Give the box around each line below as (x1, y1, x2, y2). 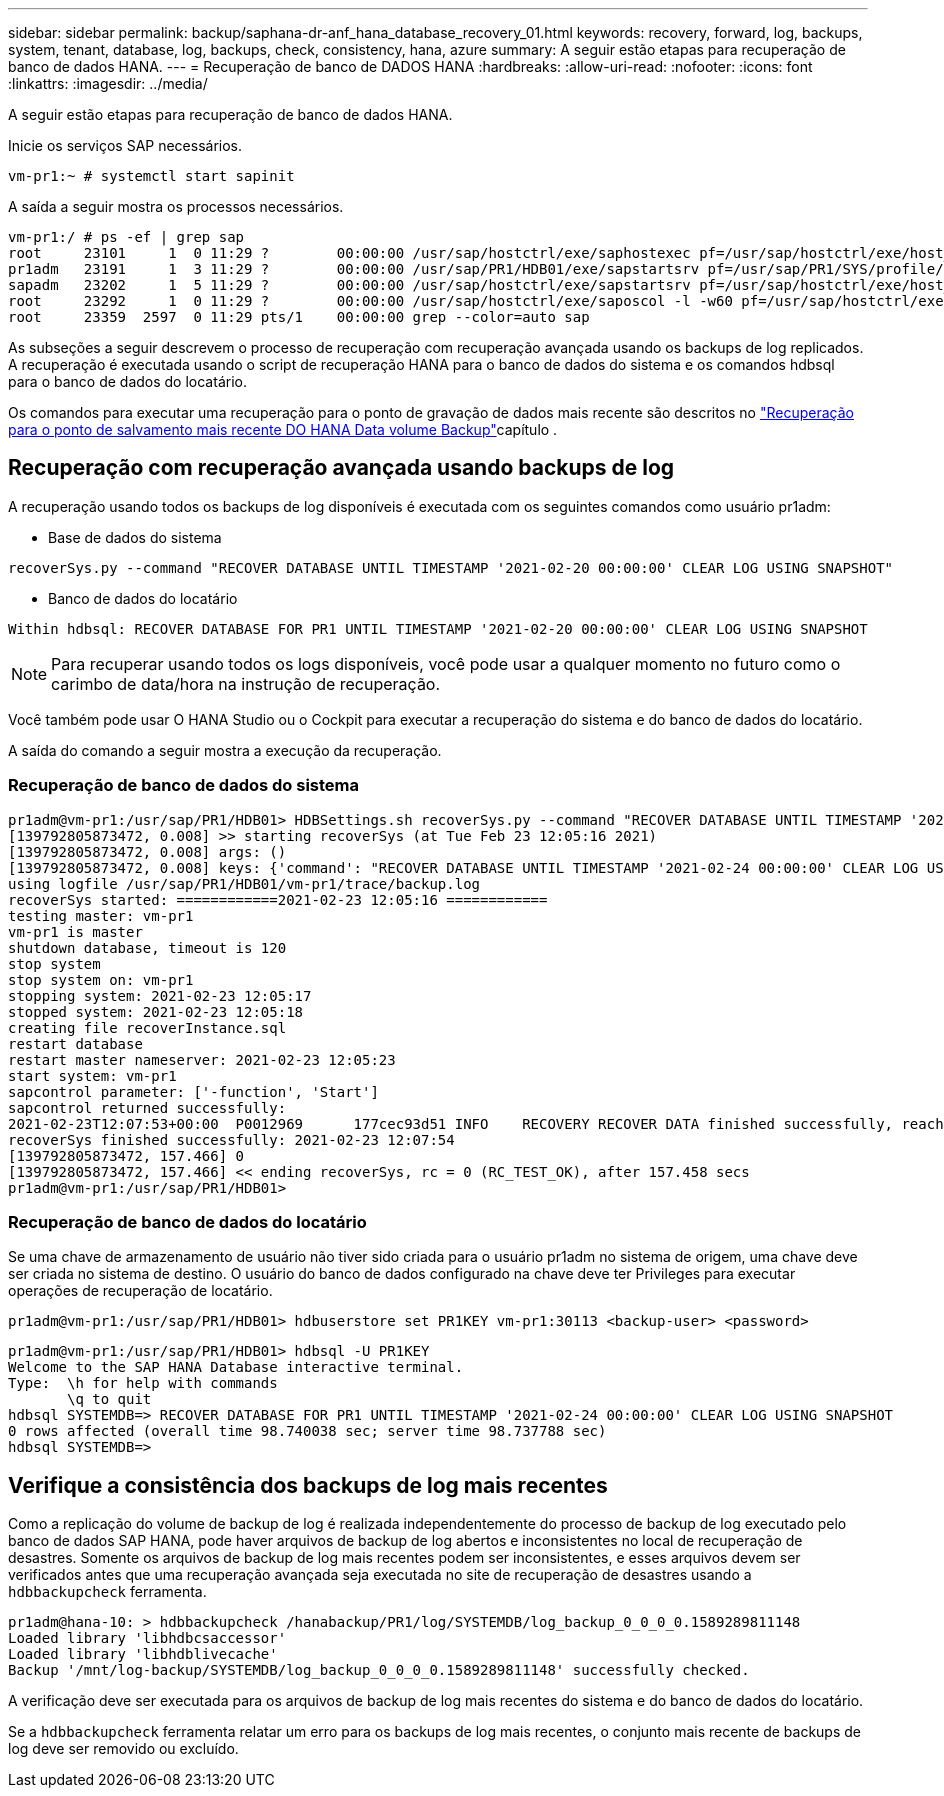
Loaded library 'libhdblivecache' (8, 1646, 278, 1663)
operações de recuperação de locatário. (8, 1282, 273, 1300)
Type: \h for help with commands (8, 1375, 278, 1392)
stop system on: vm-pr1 (8, 971, 194, 988)
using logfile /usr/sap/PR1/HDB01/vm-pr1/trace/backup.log (8, 875, 481, 892)
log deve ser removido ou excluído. (8, 1740, 239, 1758)
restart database (8, 1035, 143, 1052)
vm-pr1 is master (8, 923, 143, 940)
